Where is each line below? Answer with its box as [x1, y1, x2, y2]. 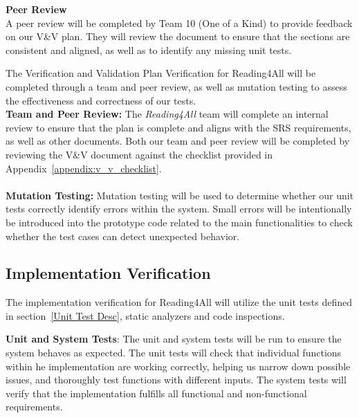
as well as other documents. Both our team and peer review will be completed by [6, 134, 350, 148]
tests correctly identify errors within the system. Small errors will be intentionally [6, 201, 352, 216]
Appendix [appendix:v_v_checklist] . [6, 161, 162, 175]
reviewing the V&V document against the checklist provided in [6, 147, 273, 161]
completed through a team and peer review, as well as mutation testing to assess [6, 79, 347, 93]
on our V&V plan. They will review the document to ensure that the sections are [6, 29, 350, 44]
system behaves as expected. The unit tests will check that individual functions [6, 345, 342, 360]
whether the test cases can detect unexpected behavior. [6, 228, 240, 243]
